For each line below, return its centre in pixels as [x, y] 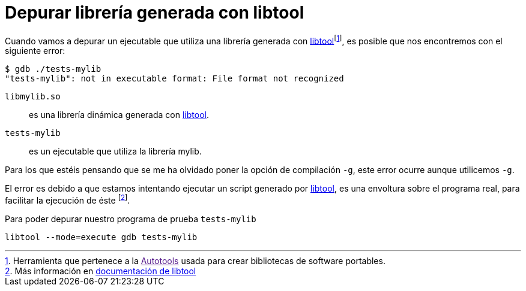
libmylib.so [33, 97]
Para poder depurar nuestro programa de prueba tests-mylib [131, 219]
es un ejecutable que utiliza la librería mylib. [115, 151]
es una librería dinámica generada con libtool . [119, 115]
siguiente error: [35, 51]
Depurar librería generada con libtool [155, 13]
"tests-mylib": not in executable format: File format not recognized [174, 79]
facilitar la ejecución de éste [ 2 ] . [68, 200]
